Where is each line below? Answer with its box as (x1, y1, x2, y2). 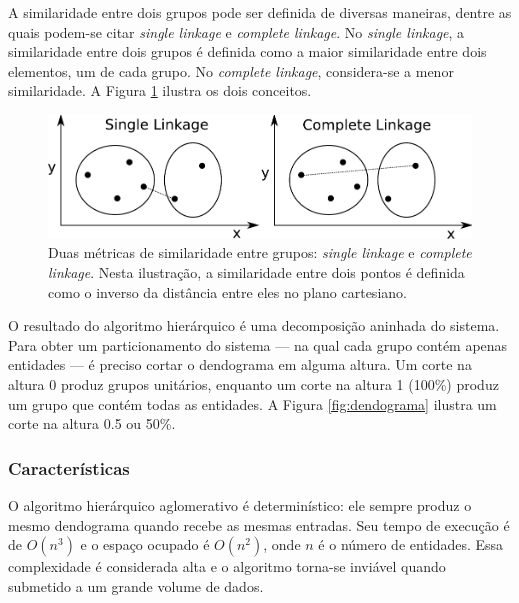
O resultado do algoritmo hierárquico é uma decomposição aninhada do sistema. (8, 315, 500, 336)
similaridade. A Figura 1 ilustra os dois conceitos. (8, 80, 312, 101)
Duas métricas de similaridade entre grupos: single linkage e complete (48, 242, 472, 263)
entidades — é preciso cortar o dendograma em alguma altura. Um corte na (8, 354, 472, 375)
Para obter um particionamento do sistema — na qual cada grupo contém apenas (8, 334, 508, 355)
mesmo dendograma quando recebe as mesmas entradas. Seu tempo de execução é (8, 514, 510, 535)
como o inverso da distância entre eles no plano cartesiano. (48, 281, 407, 302)
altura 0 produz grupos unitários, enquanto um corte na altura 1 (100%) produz (8, 373, 499, 394)
